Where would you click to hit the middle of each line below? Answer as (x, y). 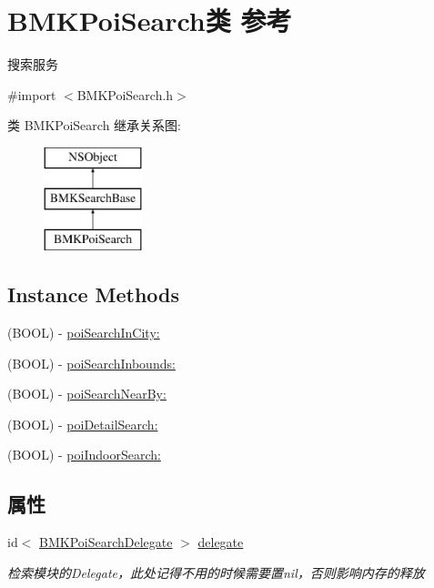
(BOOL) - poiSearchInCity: (84, 333)
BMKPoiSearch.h (125, 94)
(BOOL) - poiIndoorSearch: (84, 455)
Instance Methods (93, 294)
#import (32, 94)
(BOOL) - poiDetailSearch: (83, 424)
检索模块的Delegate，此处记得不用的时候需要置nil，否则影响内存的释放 (216, 572)
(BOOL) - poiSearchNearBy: (87, 394)
